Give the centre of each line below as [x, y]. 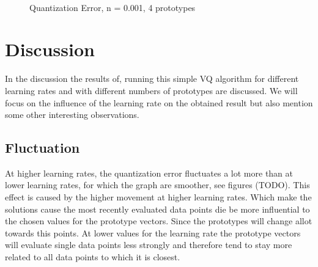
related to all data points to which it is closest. [93, 257]
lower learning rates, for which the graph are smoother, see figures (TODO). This [157, 185]
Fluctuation [43, 148]
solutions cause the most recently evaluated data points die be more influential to [157, 209]
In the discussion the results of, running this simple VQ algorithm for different [152, 79]
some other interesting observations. [72, 115]
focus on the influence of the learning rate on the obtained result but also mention [159, 102]
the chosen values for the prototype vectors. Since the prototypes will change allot [159, 221]
